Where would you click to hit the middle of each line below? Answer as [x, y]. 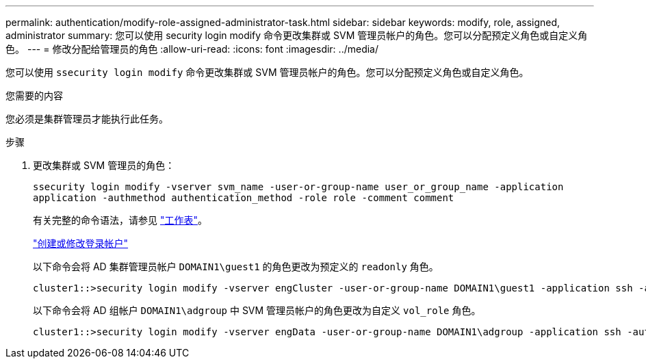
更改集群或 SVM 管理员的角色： [104, 165]
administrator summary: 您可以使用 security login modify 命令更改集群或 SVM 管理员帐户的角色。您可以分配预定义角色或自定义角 [297, 35]
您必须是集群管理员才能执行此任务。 [87, 119]
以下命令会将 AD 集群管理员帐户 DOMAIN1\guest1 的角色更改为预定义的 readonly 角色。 [236, 266]
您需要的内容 [34, 95]
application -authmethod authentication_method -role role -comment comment [244, 198]
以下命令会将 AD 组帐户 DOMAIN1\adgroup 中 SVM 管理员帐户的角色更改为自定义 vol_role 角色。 [257, 310]
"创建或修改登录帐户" [81, 243]
